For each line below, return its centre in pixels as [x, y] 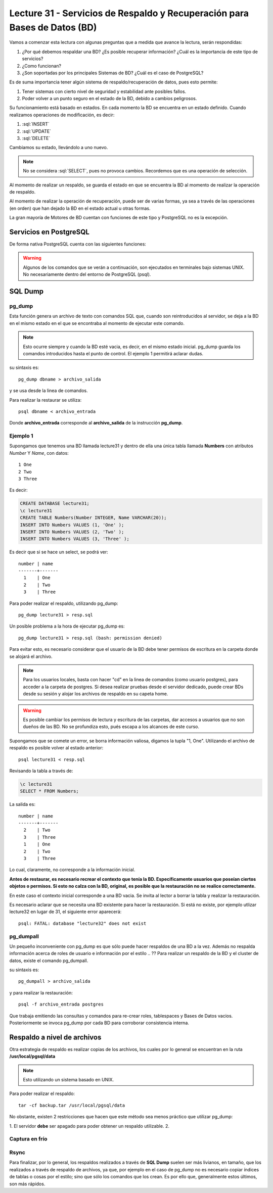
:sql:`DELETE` [36, 138]
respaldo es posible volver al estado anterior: [56, 748]
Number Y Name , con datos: [39, 453]
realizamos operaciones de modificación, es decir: [62, 115]
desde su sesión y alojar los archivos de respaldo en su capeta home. [96, 694]
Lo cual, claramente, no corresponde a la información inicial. [72, 870]
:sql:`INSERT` [36, 124]
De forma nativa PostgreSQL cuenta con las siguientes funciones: [78, 244]
